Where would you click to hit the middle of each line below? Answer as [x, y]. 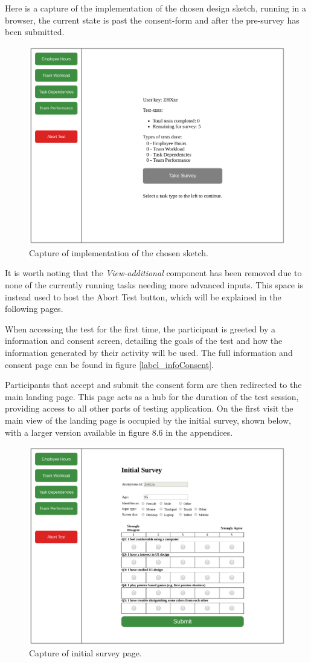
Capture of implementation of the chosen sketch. [119, 252]
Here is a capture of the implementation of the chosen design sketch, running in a [155, 8]
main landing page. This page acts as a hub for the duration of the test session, [152, 396]
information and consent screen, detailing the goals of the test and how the [144, 341]
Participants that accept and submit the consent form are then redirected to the [153, 385]
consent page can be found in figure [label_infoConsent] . [109, 364]
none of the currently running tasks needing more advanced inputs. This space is [154, 285]
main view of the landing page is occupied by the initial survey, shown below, [148, 420]
